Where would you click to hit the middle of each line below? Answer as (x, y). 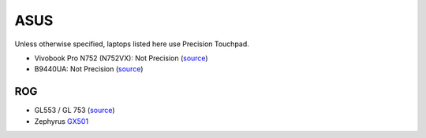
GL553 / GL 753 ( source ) (75, 111)
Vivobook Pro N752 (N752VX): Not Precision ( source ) (121, 58)
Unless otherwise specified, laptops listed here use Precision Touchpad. (132, 44)
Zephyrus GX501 (62, 121)
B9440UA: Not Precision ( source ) (89, 69)
